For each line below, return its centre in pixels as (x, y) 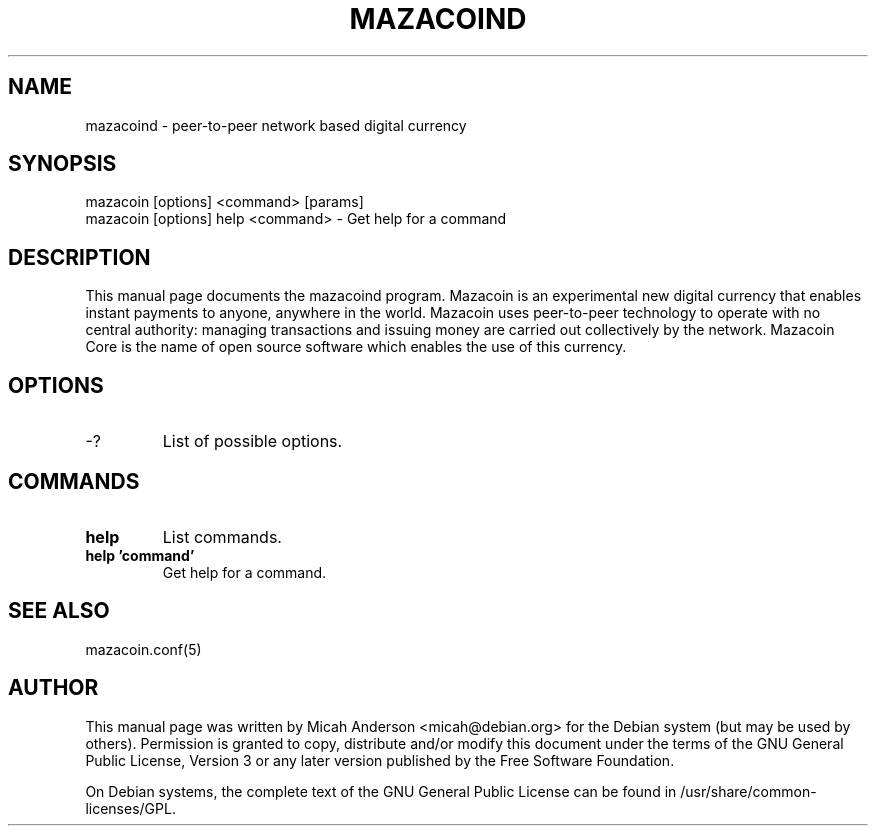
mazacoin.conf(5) (143, 649)
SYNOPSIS (62, 164)
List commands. (222, 536)
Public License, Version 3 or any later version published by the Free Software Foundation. (380, 760)
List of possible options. (252, 441)
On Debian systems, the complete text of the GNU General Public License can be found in (381, 791)
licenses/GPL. (130, 808)
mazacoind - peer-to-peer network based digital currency (276, 125)
